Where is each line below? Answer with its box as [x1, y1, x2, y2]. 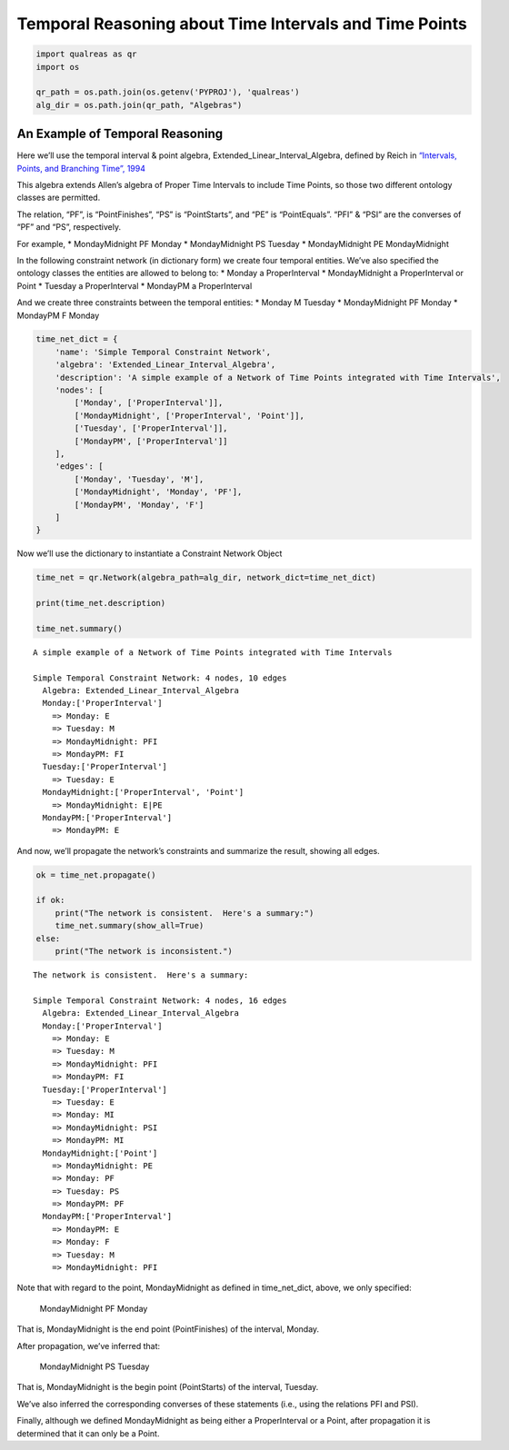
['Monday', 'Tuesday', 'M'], [74, 473, 205, 484]
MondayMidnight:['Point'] [42, 1147, 158, 1158]
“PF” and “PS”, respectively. [16, 222, 122, 233]
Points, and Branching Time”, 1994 [16, 163, 145, 174]
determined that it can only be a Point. [16, 1427, 160, 1439]
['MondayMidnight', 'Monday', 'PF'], [74, 487, 243, 497]
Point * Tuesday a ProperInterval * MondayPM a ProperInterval [16, 280, 253, 291]
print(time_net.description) [35, 598, 166, 609]
